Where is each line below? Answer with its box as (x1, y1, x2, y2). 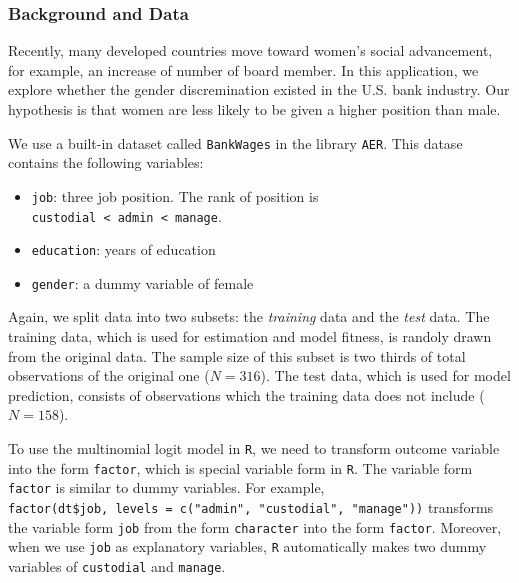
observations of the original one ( (8, 365, 210, 386)
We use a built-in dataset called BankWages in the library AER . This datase (8, 132, 463, 153)
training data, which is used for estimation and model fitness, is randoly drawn (8, 326, 492, 347)
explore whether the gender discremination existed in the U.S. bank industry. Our (8, 79, 510, 100)
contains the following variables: (8, 152, 204, 173)
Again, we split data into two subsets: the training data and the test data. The (8, 306, 490, 327)
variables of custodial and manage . (8, 555, 226, 576)
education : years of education (31, 239, 216, 260)
